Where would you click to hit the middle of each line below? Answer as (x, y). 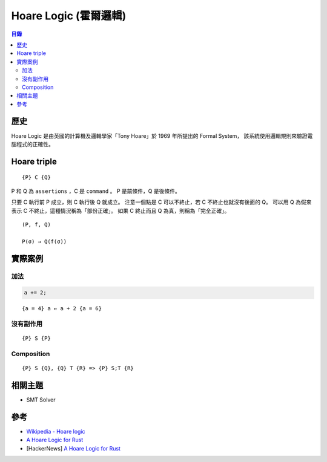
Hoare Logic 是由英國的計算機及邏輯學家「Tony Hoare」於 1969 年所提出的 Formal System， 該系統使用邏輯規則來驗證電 (162, 135)
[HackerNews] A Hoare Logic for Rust (74, 448)
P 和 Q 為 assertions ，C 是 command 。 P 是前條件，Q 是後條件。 (96, 191)
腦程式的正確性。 (32, 144)
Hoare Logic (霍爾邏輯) (69, 16)
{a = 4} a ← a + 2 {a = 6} (62, 309)
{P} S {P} (36, 338)
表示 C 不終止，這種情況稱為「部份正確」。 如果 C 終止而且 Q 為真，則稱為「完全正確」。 (121, 210)
